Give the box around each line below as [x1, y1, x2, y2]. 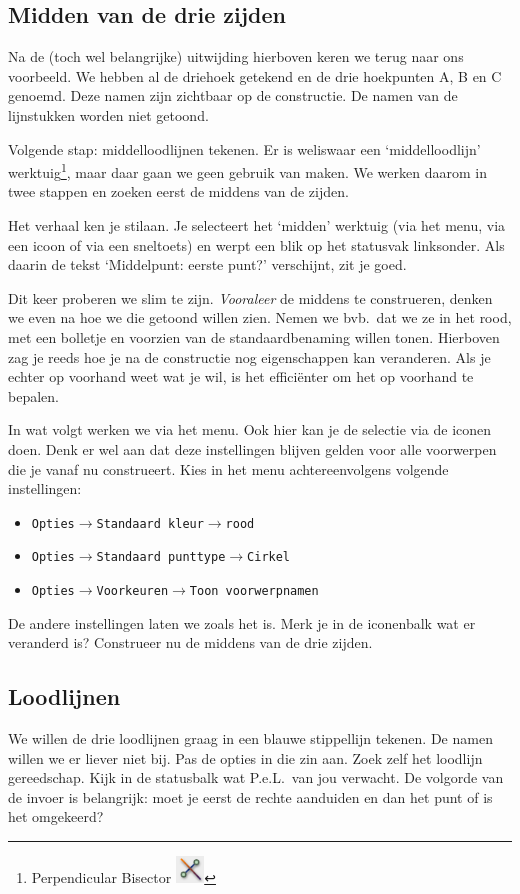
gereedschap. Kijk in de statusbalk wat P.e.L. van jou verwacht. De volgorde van [8, 767, 504, 788]
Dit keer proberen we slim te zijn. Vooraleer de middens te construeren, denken [8, 287, 493, 308]
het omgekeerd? [8, 806, 104, 827]
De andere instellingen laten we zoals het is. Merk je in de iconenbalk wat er [8, 612, 476, 633]
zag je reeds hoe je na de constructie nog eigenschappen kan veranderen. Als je [8, 346, 491, 367]
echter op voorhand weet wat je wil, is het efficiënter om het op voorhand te [8, 366, 474, 387]
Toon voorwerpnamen [189, 584, 319, 599]
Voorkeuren [96, 584, 169, 599]
